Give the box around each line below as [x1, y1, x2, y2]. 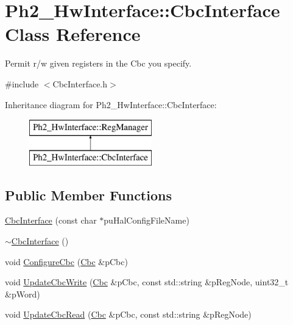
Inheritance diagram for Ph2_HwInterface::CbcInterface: [5, 98, 217, 111]
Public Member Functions [5, 185, 172, 204]
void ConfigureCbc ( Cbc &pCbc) [5, 255, 128, 268]
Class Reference [5, 21, 141, 46]
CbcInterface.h [52, 77, 108, 90]
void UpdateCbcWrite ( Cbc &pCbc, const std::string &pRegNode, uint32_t [5, 276, 289, 288]
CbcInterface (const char [5, 214, 97, 227]
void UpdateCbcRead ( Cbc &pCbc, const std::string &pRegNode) [5, 308, 252, 321]
